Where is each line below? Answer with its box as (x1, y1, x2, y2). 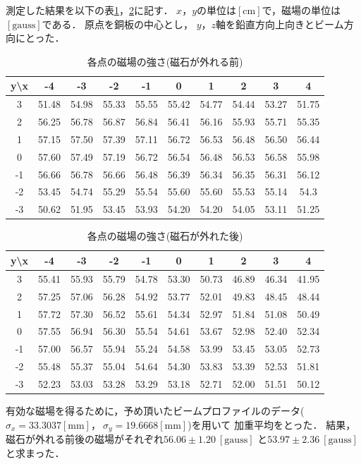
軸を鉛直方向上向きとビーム (216, 16, 344, 31)
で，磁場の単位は (262, 3, 341, 17)
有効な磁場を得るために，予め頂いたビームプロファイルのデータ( (6, 403, 305, 417)
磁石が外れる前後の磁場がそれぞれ (6, 432, 164, 446)
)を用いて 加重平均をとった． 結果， (188, 417, 356, 432)
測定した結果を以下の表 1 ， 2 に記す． (6, 3, 173, 17)
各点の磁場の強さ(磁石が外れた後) (87, 228, 243, 243)
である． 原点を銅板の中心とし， (42, 16, 194, 31)
